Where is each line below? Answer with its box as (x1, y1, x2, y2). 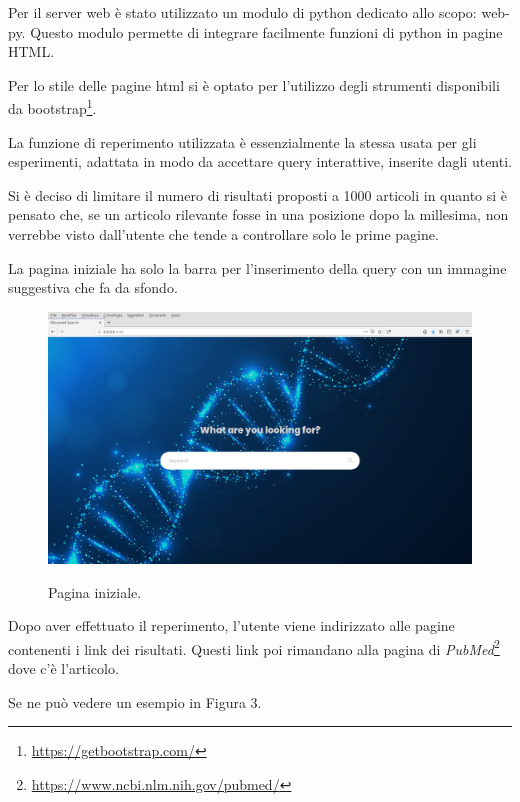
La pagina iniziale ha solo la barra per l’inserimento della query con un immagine (8, 257, 507, 278)
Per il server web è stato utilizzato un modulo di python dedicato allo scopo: (8, 2, 477, 22)
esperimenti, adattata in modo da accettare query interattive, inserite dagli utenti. (8, 151, 512, 172)
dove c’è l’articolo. (8, 657, 119, 678)
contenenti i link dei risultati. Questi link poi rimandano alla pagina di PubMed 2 (8, 635, 500, 659)
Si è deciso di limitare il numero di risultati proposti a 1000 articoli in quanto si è (8, 184, 508, 205)
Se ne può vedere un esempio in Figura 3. (8, 691, 262, 712)
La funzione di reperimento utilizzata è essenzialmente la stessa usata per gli (8, 131, 477, 152)
